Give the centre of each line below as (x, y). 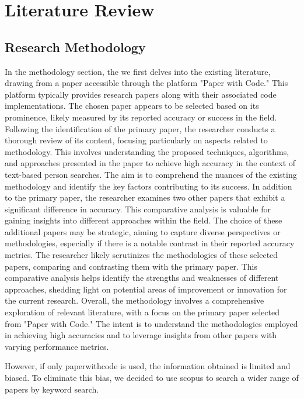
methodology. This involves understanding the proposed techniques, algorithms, (147, 151)
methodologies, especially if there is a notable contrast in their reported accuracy (150, 243)
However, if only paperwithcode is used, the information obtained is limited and (148, 366)
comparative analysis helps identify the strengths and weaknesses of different (142, 278)
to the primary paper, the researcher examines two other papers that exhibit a (145, 197)
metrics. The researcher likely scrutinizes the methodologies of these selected (141, 255)
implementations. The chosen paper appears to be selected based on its (132, 106)
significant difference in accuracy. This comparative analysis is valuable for (138, 209)
